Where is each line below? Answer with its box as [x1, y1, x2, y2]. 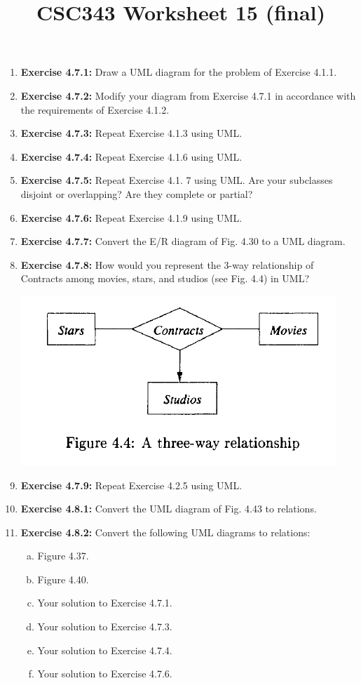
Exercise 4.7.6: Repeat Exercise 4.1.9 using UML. [20, 210, 243, 225]
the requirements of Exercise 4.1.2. [20, 102, 170, 117]
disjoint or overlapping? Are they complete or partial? [20, 186, 253, 201]
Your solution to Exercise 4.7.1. [37, 595, 172, 610]
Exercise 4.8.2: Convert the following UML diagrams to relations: [20, 524, 311, 539]
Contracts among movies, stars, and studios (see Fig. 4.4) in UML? [20, 271, 310, 286]
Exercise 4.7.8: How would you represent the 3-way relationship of [20, 257, 314, 272]
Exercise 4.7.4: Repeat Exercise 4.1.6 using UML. [20, 149, 243, 164]
